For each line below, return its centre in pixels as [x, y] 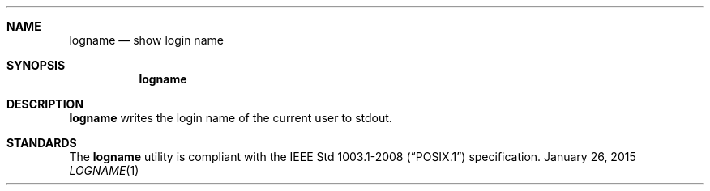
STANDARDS [42, 143]
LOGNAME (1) [104, 170]
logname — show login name [146, 40]
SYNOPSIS [36, 65]
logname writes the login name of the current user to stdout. [231, 118]
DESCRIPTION [45, 104]
